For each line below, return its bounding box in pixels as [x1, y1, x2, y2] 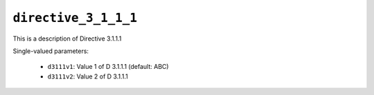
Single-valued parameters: [12, 47, 89, 55]
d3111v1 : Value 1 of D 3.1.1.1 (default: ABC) [47, 63, 169, 71]
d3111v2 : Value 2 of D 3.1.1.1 [47, 72, 128, 81]
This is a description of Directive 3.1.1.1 [12, 34, 122, 43]
